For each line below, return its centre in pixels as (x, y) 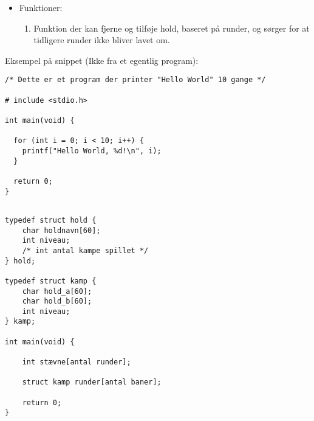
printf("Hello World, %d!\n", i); (92, 151)
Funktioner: (41, 7)
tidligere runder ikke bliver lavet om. (102, 40)
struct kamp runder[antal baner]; (92, 382)
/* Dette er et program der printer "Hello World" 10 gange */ (135, 80)
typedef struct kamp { (51, 281)
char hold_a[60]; (57, 291)
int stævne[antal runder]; (77, 362)
